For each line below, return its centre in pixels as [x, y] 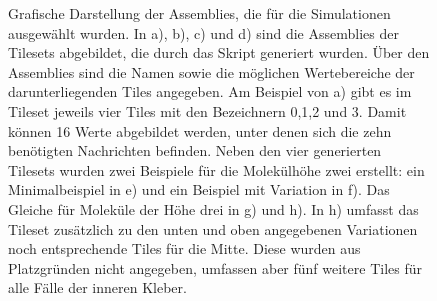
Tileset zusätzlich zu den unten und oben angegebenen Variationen [213, 228]
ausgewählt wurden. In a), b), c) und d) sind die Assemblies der [203, 32]
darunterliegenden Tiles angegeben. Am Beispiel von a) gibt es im [210, 91]
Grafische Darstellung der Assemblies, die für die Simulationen [199, 13]
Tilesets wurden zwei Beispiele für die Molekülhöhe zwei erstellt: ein [216, 169]
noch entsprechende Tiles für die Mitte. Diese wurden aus [184, 248]
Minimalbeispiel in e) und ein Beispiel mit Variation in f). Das [199, 189]
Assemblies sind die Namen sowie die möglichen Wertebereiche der [211, 71]
